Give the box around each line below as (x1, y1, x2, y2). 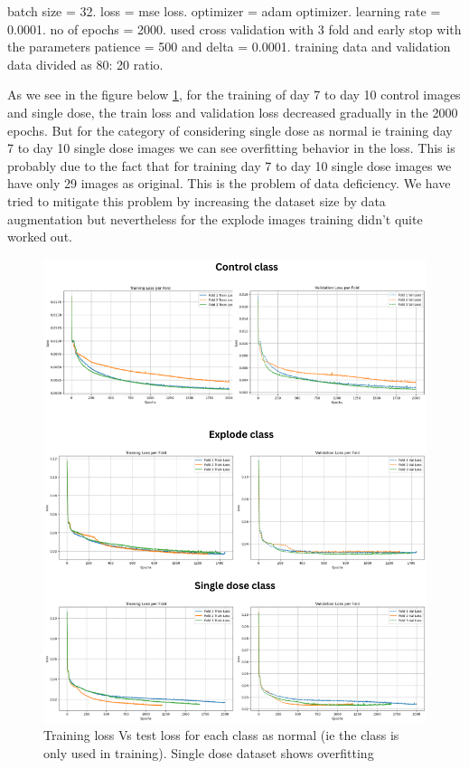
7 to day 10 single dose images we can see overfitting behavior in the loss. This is (7, 138, 455, 157)
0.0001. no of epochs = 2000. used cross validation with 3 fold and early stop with (7, 19, 462, 38)
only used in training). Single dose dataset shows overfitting (43, 744, 374, 763)
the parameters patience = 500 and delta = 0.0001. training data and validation (7, 37, 451, 56)
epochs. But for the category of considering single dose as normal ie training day (7, 120, 453, 139)
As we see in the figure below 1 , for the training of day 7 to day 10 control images (7, 85, 461, 104)
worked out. (7, 227, 72, 246)
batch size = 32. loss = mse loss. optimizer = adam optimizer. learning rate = (7, 2, 441, 20)
